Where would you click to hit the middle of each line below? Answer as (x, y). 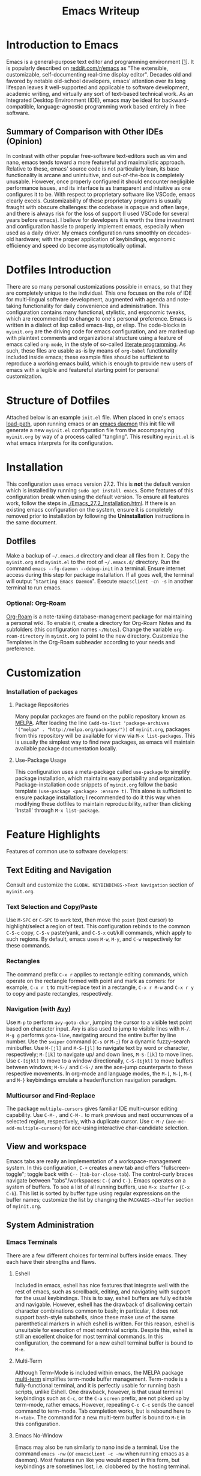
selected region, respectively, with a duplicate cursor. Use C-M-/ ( (87, 1122)
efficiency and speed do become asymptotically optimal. (76, 245)
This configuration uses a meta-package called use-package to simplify (102, 772)
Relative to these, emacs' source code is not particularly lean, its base (93, 168)
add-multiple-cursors (33, 1128)
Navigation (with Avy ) (38, 1009)
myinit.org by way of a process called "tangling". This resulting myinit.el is (100, 436)
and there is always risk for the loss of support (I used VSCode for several (97, 213)
